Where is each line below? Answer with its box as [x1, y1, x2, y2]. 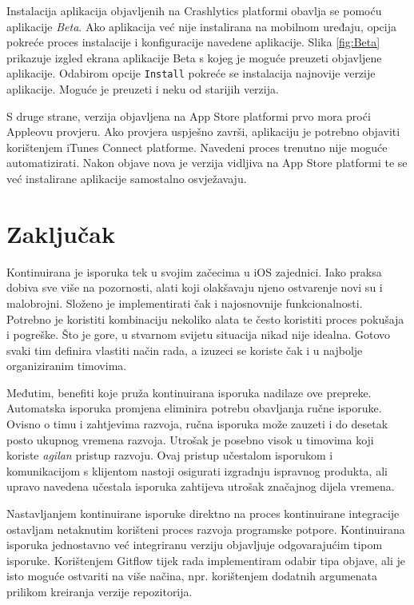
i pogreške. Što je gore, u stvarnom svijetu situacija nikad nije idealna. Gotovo [6, 326, 391, 343]
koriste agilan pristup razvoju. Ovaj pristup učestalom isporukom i [6, 447, 333, 464]
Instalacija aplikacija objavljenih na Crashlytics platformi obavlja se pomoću [6, 2, 382, 18]
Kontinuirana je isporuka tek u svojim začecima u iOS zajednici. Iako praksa [6, 263, 382, 280]
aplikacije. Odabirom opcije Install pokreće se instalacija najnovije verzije [6, 65, 376, 82]
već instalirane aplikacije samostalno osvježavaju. [6, 170, 247, 186]
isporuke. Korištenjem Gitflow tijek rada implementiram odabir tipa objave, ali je [6, 551, 406, 568]
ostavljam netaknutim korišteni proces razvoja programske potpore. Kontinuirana [6, 520, 405, 537]
